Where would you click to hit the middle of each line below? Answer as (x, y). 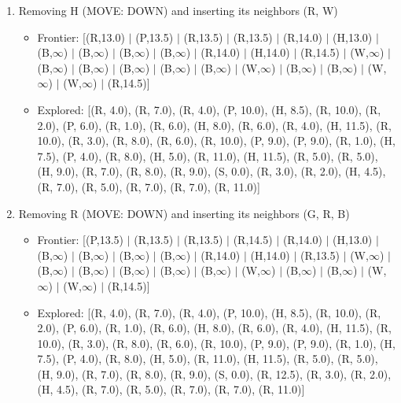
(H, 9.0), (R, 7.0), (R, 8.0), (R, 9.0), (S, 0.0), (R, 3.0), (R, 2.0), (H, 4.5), (212, 171)
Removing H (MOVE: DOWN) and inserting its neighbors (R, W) (178, 10)
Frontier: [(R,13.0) (81, 37)
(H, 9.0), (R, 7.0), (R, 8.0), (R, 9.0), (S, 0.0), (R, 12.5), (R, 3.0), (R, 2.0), (214, 373)
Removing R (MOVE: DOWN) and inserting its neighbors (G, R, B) (184, 213)
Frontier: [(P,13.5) (80, 240)
